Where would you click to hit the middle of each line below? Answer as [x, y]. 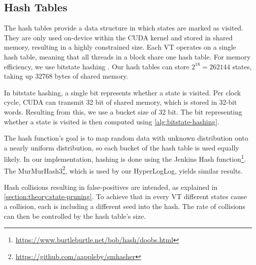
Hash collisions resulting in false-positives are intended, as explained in [111, 187]
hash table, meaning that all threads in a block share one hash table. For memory [127, 56]
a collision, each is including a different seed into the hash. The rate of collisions [125, 206]
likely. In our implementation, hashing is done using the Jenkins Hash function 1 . [125, 158]
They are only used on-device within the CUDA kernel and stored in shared [118, 37]
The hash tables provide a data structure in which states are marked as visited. [124, 28]
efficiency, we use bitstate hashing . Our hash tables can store [97, 66]
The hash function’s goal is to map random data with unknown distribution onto [126, 138]
